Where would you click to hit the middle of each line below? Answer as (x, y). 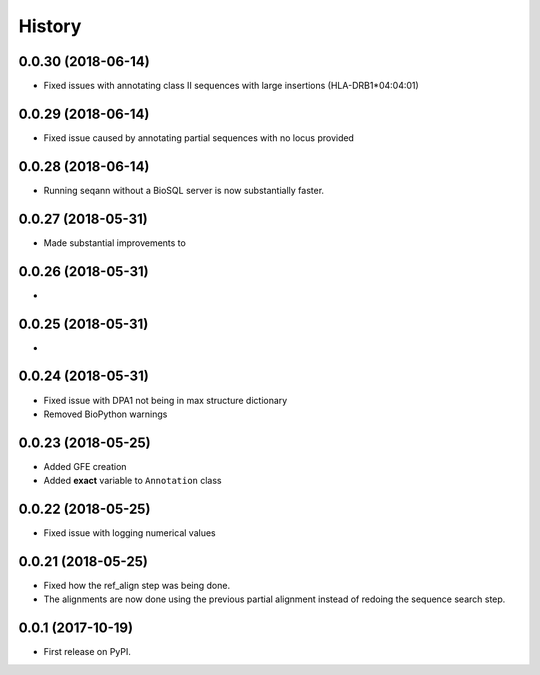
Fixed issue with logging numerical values (129, 533)
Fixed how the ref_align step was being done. (136, 585)
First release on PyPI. (87, 652)
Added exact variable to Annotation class (132, 481)
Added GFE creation (85, 466)
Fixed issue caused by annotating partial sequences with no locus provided (199, 137)
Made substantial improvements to (115, 242)
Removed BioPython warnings (105, 414)
